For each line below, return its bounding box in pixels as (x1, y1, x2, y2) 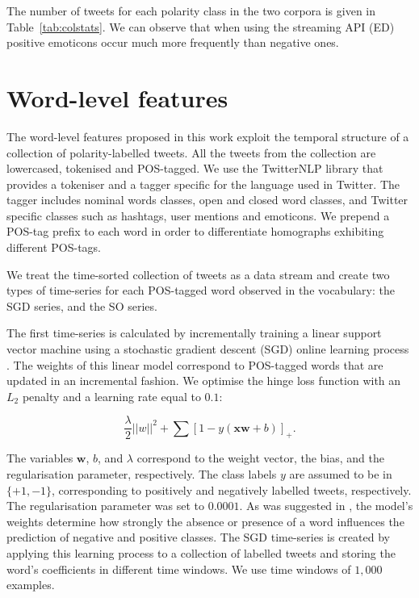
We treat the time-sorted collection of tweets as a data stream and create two (6, 266, 390, 282)
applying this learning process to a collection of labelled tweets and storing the (6, 545, 396, 562)
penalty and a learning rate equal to (22, 387, 201, 404)
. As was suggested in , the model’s (239, 497, 413, 514)
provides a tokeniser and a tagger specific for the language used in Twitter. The (6, 175, 400, 192)
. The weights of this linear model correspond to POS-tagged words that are (6, 356, 383, 373)
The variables (6, 450, 73, 466)
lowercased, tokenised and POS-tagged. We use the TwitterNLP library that (6, 160, 383, 177)
